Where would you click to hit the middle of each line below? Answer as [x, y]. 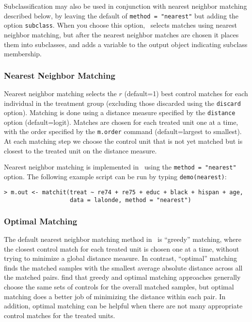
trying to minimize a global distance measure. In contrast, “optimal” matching [120, 258]
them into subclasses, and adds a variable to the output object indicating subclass [126, 44]
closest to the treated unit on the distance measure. [80, 150]
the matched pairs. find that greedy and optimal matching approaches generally [122, 277]
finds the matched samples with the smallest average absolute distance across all [123, 267]
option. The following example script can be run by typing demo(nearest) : [115, 176]
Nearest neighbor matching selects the [60, 93]
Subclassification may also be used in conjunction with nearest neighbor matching [126, 6]
